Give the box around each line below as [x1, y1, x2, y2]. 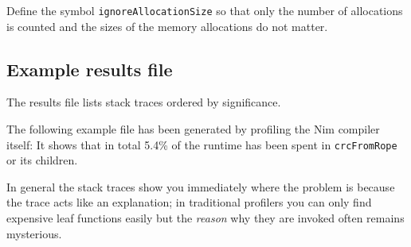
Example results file [6, 56, 173, 81]
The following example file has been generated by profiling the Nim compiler [6, 121, 380, 137]
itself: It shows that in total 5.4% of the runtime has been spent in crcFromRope [6, 136, 397, 152]
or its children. [6, 152, 78, 168]
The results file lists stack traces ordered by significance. [6, 94, 281, 110]
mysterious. [6, 225, 62, 241]
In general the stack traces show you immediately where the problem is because [6, 178, 395, 195]
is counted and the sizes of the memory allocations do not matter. [6, 17, 328, 34]
